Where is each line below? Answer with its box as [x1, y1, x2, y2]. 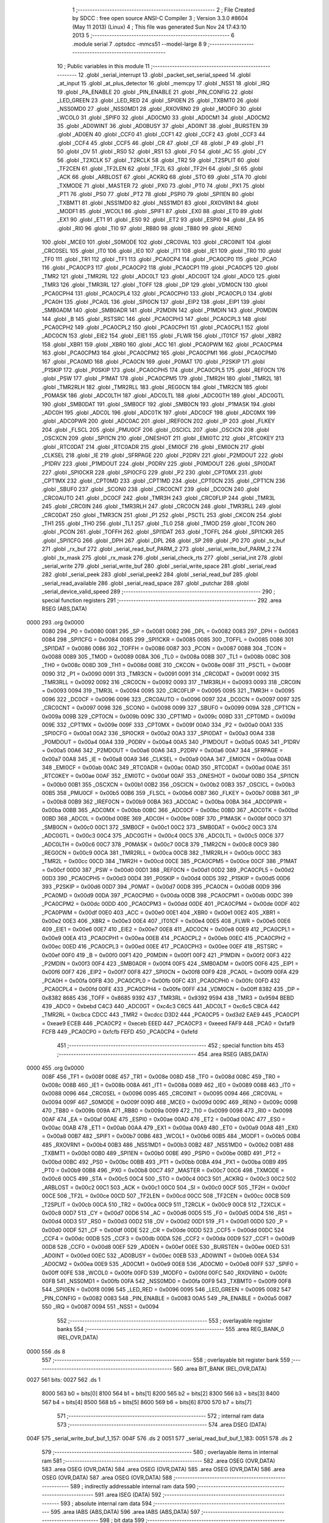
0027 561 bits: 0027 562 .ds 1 [26, 1376, 101, 1383]
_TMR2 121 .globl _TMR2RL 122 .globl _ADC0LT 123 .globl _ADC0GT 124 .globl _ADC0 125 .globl [41, 272, 280, 280]
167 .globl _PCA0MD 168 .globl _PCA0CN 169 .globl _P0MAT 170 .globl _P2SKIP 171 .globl [41, 358, 265, 365]
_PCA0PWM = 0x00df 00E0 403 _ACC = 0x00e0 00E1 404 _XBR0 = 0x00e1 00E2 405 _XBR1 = [41, 908, 280, 916]
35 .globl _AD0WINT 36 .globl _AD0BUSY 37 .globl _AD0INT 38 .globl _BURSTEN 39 [57, 122, 269, 130]
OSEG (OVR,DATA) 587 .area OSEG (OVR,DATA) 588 [41, 1474, 172, 1482]
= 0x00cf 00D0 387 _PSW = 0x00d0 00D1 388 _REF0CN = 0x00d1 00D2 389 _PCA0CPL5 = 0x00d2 [41, 866, 295, 874]
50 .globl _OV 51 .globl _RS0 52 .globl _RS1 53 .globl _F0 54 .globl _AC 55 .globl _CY [57, 148, 267, 155]
